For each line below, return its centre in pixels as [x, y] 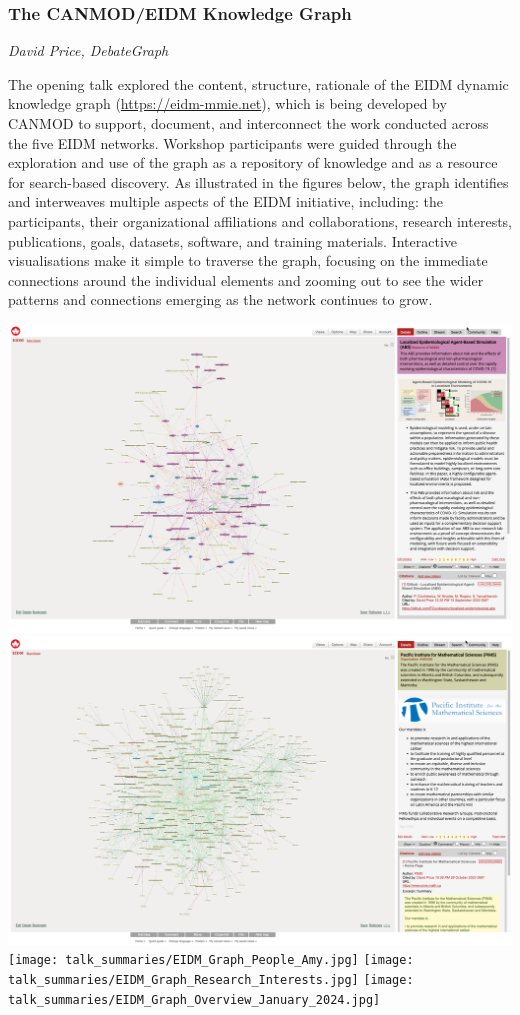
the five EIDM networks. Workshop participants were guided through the [232, 142]
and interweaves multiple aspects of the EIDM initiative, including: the [226, 201]
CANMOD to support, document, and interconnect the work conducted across [248, 123]
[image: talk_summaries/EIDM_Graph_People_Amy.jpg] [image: [211, 960]
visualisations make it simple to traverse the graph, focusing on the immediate [248, 260]
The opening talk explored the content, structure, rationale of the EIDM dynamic [258, 83]
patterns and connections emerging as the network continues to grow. [220, 299]
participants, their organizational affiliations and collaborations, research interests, [260, 220]
